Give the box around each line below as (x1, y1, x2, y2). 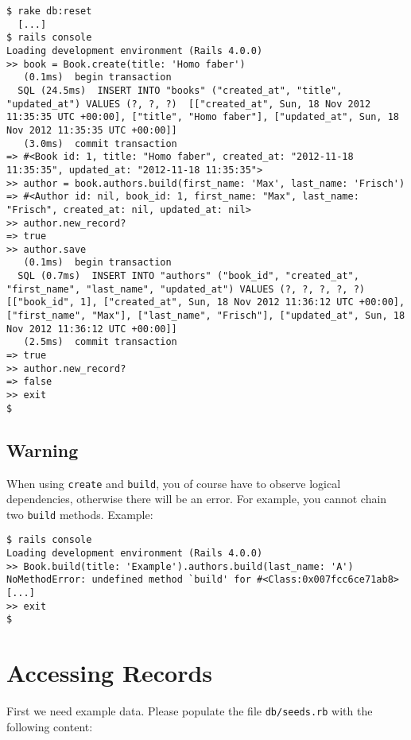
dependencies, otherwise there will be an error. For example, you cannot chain (6, 490, 387, 507)
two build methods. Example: (6, 506, 153, 522)
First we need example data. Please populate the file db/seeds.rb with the (6, 703, 373, 719)
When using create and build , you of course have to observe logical (6, 475, 341, 491)
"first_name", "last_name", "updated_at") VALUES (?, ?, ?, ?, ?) (6, 283, 366, 295)
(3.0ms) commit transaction (23, 138, 177, 149)
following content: (6, 718, 93, 734)
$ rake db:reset (6, 6, 92, 17)
